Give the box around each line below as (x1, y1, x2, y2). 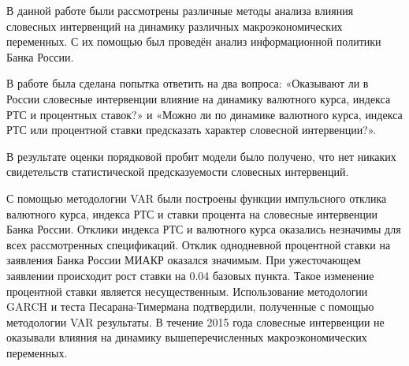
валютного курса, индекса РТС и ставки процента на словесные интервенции (6, 205, 377, 222)
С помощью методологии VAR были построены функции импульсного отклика (6, 189, 387, 206)
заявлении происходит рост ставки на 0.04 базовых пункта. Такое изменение (6, 267, 374, 283)
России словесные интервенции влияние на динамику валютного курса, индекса (6, 90, 391, 106)
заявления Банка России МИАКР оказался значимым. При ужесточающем (6, 252, 361, 268)
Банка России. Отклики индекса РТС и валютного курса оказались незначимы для (6, 221, 401, 237)
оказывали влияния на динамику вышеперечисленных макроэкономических (6, 329, 367, 345)
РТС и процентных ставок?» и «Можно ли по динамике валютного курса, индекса (6, 106, 403, 122)
